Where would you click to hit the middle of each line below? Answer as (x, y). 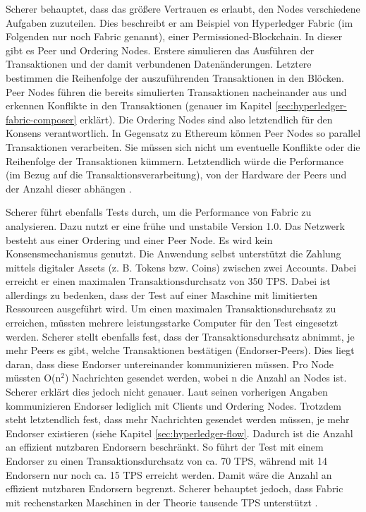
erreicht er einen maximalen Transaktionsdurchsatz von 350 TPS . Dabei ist (168, 281)
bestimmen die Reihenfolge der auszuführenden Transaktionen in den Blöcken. (175, 77)
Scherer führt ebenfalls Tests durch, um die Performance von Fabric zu (159, 212)
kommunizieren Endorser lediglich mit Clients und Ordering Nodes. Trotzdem (173, 405)
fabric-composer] (41, 119)
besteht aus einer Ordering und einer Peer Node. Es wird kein (139, 239)
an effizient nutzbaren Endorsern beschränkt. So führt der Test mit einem (165, 447)
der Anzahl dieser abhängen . (69, 188)
